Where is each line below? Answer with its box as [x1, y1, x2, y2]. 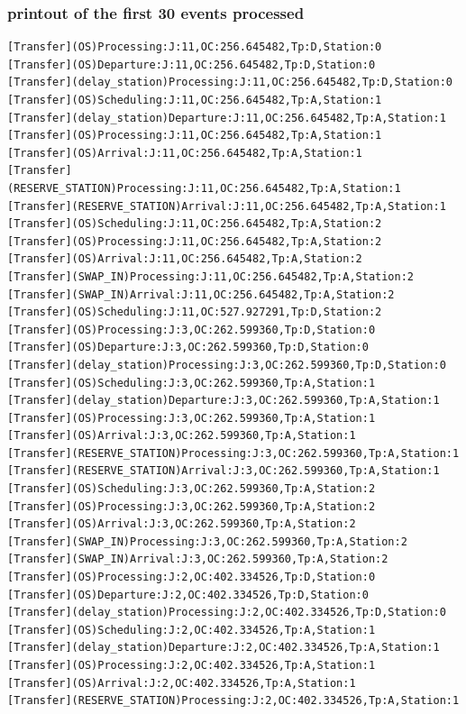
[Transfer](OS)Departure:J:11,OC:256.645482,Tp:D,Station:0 [7, 58, 376, 71]
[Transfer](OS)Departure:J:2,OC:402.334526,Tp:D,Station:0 [7, 588, 369, 601]
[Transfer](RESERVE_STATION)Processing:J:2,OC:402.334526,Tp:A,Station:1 [7, 694, 460, 708]
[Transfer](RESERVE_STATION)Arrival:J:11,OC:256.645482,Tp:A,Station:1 [7, 199, 446, 213]
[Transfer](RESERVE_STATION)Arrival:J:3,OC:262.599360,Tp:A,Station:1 [7, 464, 440, 478]
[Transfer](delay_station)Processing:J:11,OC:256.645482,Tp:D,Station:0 [7, 76, 452, 89]
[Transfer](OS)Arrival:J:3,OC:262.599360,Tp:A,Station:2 [7, 517, 356, 531]
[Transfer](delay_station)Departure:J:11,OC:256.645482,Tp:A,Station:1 [7, 111, 446, 124]
